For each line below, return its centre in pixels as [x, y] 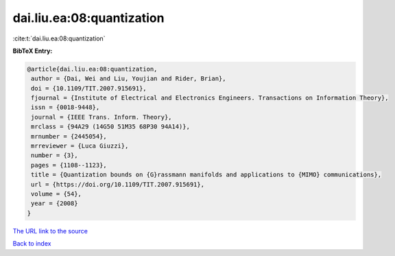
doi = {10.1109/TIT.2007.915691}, [89, 88]
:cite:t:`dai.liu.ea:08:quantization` [59, 38]
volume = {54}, [57, 194]
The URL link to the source [50, 231]
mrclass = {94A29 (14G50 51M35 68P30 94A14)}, [110, 127]
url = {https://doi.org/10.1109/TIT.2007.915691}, [118, 184]
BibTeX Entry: [33, 51]
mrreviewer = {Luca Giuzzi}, [80, 146]
